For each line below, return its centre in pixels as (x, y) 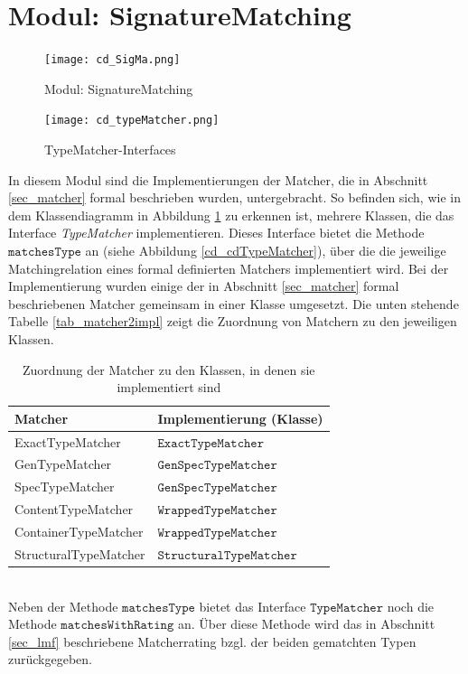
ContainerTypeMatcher (79, 531)
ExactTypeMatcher (68, 441)
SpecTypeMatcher (65, 487)
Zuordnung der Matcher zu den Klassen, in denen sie (169, 369)
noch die (411, 606)
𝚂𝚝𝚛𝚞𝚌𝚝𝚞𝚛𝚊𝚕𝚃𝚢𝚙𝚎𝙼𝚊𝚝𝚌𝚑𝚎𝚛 (227, 555)
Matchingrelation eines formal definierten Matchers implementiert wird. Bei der (229, 268)
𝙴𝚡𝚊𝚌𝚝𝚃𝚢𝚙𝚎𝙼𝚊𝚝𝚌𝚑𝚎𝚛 (211, 443)
